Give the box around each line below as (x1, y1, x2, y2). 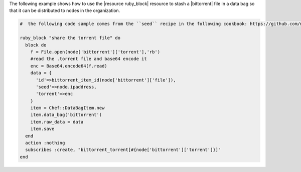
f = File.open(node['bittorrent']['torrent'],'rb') (30, 49, 161, 54)
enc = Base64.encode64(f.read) (30, 63, 107, 68)
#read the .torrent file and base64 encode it (30, 56, 147, 62)
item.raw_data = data (30, 119, 84, 124)
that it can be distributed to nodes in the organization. (9, 7, 120, 13)
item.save (30, 126, 55, 132)
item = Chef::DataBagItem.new (30, 105, 105, 111)
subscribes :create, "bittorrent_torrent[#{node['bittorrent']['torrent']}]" (25, 147, 221, 152)
